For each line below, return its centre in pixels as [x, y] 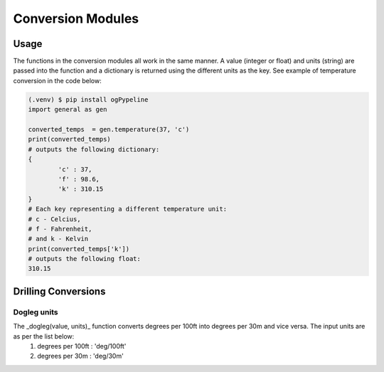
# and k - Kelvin [58, 239]
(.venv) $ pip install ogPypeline [88, 99]
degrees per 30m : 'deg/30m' [80, 356]
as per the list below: [44, 336]
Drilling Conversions [59, 291]
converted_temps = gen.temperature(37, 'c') [109, 129]
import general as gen [68, 110]
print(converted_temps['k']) [79, 249]
